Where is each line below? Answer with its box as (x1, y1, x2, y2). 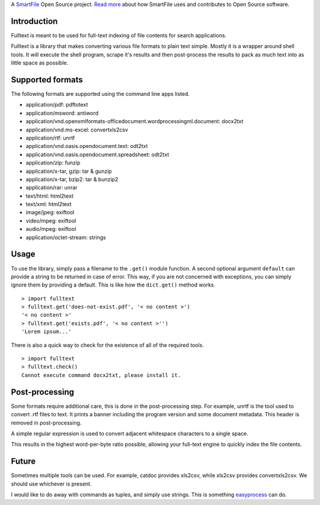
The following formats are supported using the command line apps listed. (11, 90, 190, 97)
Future (11, 456, 36, 467)
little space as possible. (11, 59, 68, 66)
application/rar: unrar (25, 184, 78, 191)
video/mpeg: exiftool (25, 217, 76, 224)
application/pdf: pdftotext (25, 101, 88, 108)
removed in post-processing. (11, 419, 82, 426)
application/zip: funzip (25, 159, 81, 166)
